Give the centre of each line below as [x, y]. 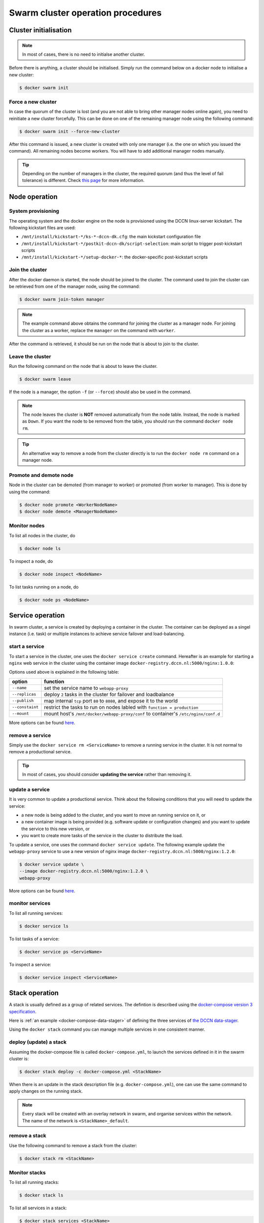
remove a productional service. [40, 752]
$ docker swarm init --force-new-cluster [70, 131]
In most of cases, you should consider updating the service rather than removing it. [107, 774]
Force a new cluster [33, 102]
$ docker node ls [40, 548]
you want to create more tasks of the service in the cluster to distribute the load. [102, 836]
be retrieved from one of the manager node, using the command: [75, 287]
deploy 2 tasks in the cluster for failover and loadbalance [109, 694]
